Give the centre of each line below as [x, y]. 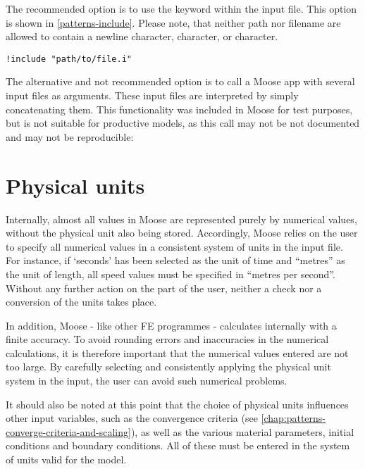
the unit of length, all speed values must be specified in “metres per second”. [171, 274]
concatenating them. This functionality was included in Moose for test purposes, [179, 109]
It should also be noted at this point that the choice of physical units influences [177, 404]
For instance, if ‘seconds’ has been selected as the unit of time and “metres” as [175, 260]
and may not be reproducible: [70, 136]
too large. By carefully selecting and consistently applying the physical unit [168, 367]
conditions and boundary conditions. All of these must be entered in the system [178, 445]
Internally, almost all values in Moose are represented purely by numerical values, [181, 219]
